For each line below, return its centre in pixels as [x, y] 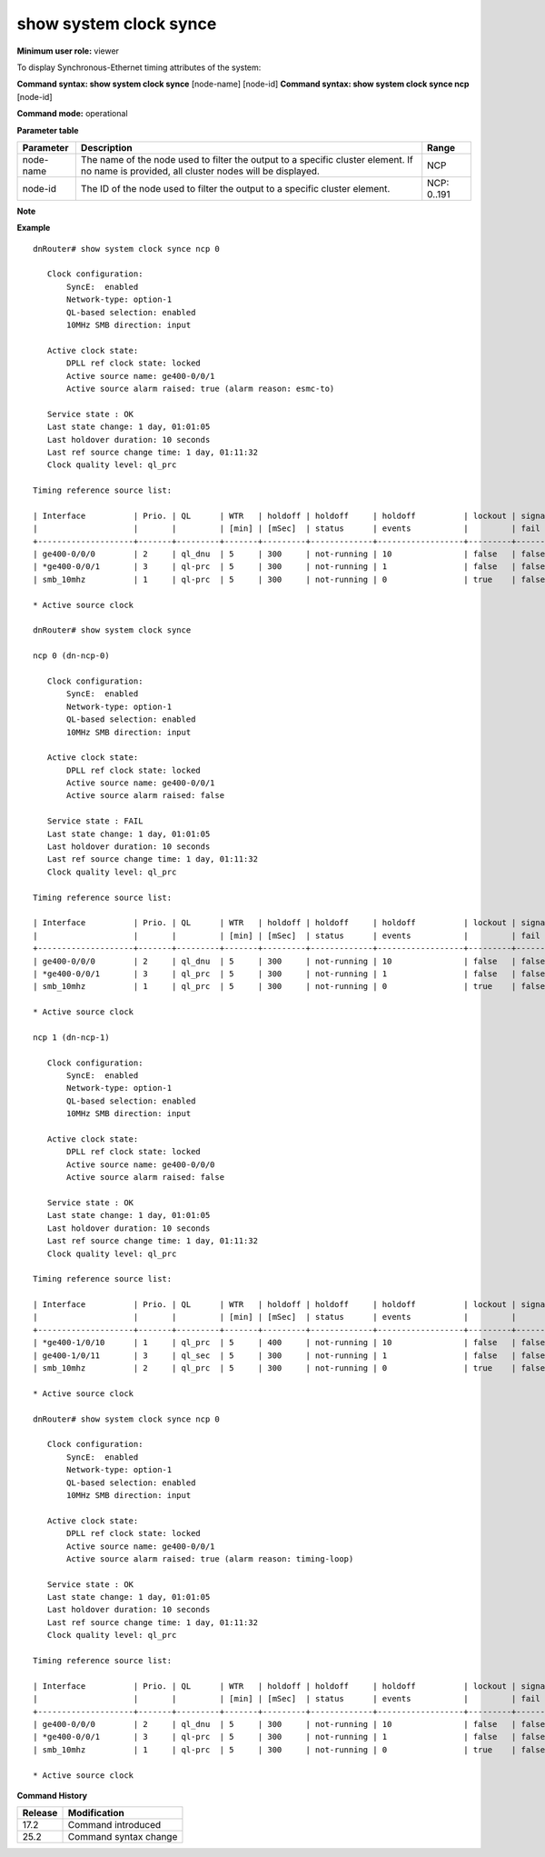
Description [107, 147]
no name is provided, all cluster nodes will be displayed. [200, 171]
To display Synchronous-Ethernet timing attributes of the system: [139, 67]
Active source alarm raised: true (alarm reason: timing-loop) [210, 1558]
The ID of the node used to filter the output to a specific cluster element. [235, 188]
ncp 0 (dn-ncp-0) [71, 656]
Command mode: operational [72, 114]
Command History [52, 1795]
